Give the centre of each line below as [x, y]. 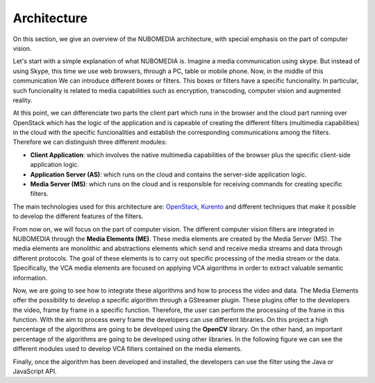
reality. [23, 100]
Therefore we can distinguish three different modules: [90, 142]
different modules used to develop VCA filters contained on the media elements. [127, 349]
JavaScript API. [35, 371]
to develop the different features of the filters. [78, 216]
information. [30, 277]
